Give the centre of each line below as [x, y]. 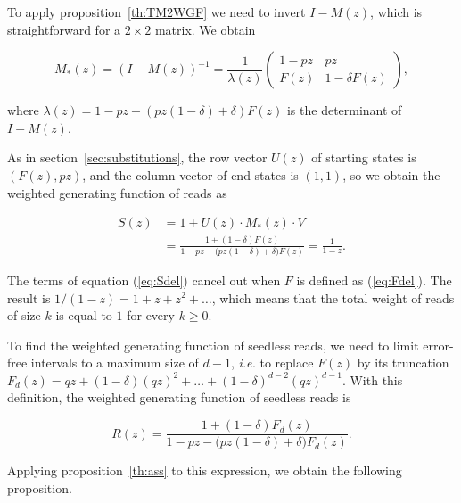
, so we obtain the [391, 174]
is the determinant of [344, 110]
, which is [396, 12]
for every [151, 315]
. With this [372, 379]
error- [438, 345]
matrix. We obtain [205, 29]
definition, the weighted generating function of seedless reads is [179, 397]
